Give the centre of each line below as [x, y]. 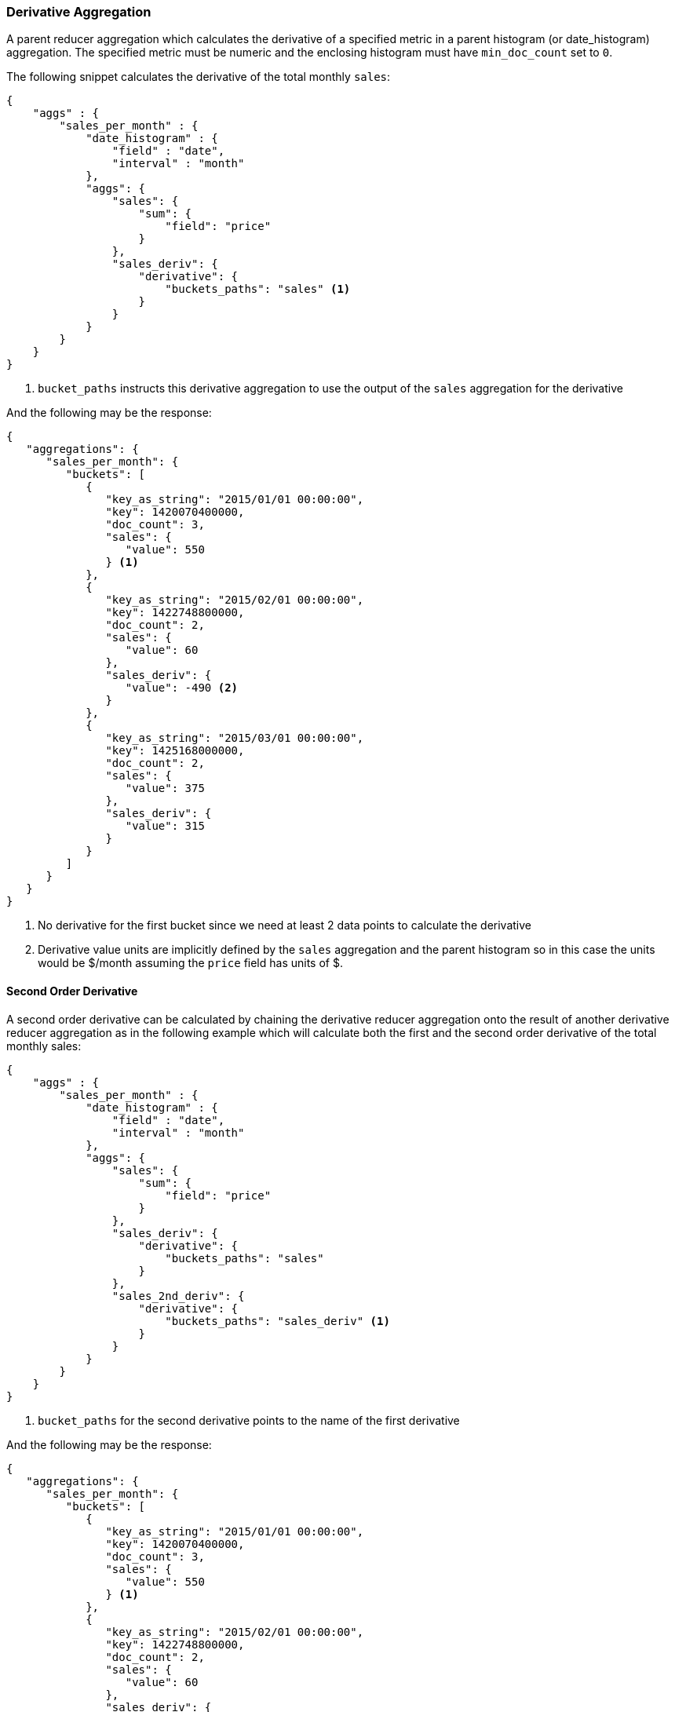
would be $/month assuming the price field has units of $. [190, 963]
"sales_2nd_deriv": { [178, 1296]
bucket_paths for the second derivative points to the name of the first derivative [249, 1420]
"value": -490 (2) [182, 688]
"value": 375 [165, 788]
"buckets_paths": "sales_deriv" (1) [277, 1321]
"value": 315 [165, 826]
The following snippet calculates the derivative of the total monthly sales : [199, 77]
